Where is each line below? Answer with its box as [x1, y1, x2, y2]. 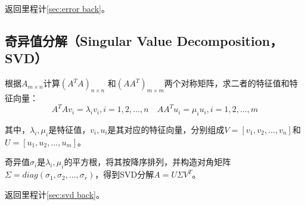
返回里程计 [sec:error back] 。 [5, 2, 110, 14]
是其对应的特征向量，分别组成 [107, 123, 225, 135]
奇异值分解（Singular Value [5, 31, 172, 49]
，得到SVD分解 [95, 168, 154, 181]
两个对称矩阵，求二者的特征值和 [164, 77, 290, 89]
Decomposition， [176, 31, 283, 49]
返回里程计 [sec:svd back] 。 [5, 188, 104, 200]
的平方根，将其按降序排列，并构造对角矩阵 [64, 156, 231, 168]
